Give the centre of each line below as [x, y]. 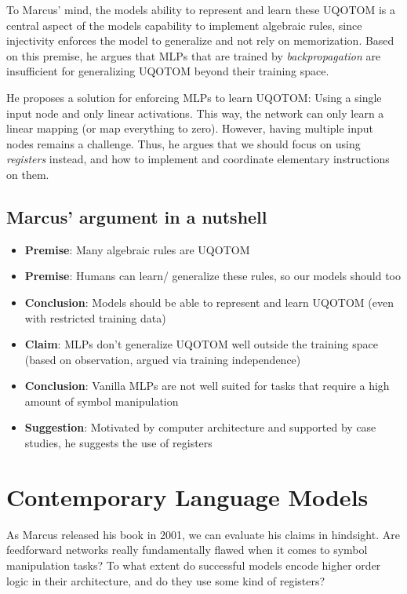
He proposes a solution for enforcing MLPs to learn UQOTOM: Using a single [194, 97]
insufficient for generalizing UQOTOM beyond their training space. [168, 71]
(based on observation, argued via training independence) [163, 359]
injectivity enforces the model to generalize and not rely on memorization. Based [200, 40]
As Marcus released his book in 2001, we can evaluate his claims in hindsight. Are [203, 534]
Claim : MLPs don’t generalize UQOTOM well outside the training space [201, 344]
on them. [28, 174]
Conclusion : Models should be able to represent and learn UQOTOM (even [209, 302]
